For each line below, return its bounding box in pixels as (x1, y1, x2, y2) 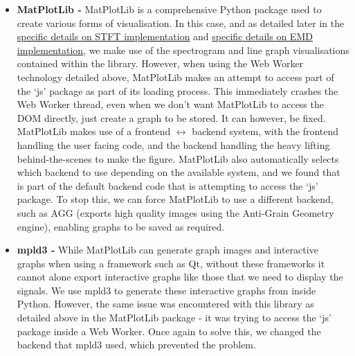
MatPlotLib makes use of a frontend (17, 124, 171, 139)
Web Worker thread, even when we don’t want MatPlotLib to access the (17, 97, 324, 112)
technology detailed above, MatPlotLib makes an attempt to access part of (17, 69, 334, 84)
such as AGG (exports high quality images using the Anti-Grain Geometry (17, 205, 334, 220)
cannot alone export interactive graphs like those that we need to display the (17, 269, 343, 284)
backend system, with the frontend (192, 124, 339, 139)
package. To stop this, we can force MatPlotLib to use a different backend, (17, 192, 334, 206)
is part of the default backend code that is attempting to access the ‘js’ (17, 178, 318, 193)
